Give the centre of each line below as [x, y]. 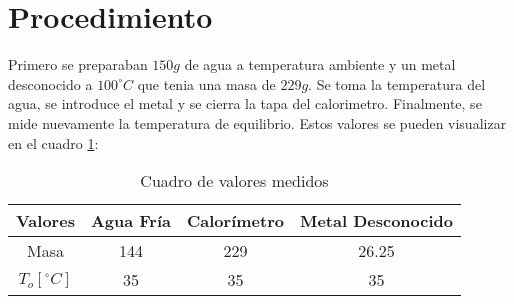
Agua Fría [130, 221]
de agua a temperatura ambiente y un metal [320, 64]
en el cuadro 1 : [53, 142]
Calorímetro [235, 221]
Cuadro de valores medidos [234, 181]
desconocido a [50, 83]
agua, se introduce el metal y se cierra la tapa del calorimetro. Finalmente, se [245, 103]
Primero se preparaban [78, 64]
